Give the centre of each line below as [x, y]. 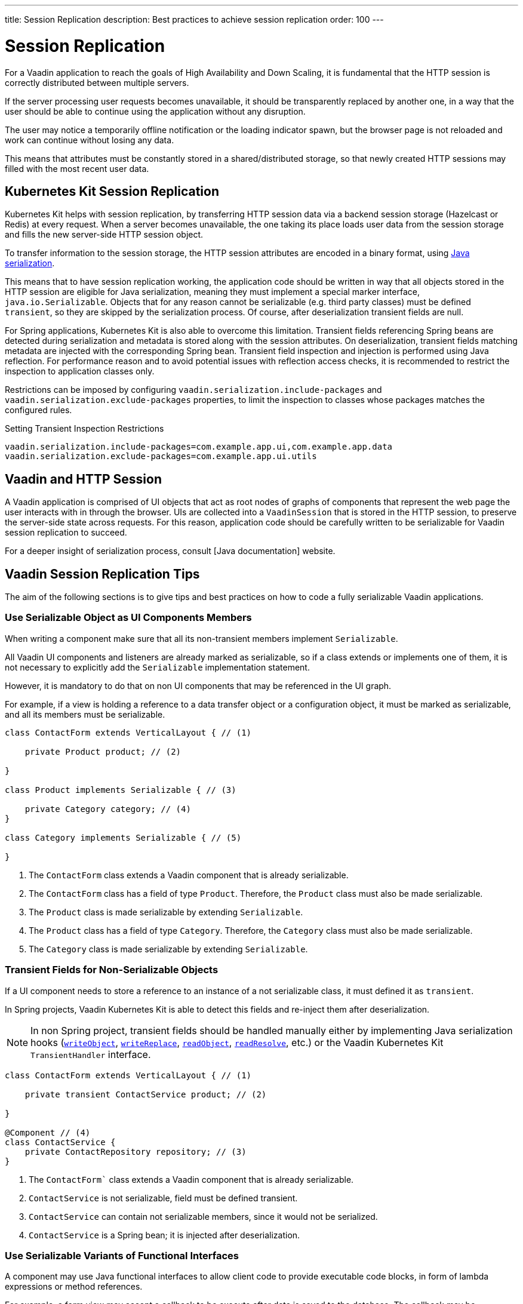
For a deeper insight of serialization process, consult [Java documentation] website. [170, 551]
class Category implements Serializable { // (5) [123, 837]
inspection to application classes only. [80, 371]
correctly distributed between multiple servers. [97, 82]
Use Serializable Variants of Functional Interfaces [122, 1255]
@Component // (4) [48, 1132]
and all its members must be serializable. [85, 714]
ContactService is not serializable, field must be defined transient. [163, 1198]
